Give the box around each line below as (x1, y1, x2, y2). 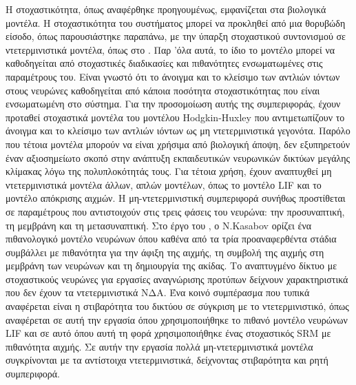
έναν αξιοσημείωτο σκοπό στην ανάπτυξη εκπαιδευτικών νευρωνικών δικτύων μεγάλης (6, 150, 350, 165)
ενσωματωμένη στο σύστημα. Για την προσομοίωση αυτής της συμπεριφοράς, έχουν (6, 96, 341, 111)
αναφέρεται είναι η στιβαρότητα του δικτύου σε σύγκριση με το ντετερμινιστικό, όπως (6, 299, 349, 313)
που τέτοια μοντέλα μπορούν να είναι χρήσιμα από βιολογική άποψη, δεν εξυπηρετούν (6, 136, 350, 151)
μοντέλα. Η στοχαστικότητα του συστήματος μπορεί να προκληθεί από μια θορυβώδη (6, 15, 346, 30)
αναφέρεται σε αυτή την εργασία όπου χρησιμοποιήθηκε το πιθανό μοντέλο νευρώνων (6, 312, 348, 326)
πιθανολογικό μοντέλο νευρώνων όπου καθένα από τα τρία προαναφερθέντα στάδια (6, 231, 337, 246)
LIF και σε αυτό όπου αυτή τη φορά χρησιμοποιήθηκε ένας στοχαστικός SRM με (6, 326, 331, 340)
